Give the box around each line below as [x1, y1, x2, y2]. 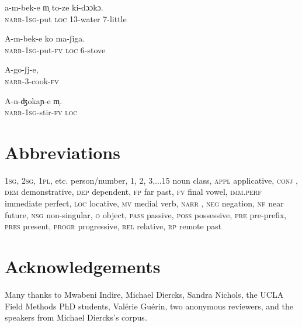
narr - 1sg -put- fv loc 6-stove [5, 43, 106, 56]
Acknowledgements [5, 254, 161, 278]
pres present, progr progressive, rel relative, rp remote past [5, 220, 222, 232]
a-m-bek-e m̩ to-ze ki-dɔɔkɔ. [5, 1, 103, 13]
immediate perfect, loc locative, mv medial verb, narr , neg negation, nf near [5, 197, 284, 209]
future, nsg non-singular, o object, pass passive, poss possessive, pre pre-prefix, [5, 208, 287, 221]
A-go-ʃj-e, [5, 63, 39, 75]
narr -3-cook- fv [5, 74, 59, 87]
